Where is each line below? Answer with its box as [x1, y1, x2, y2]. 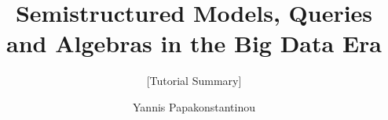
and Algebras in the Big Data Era [6, 27, 382, 59]
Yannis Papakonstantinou [133, 98, 255, 115]
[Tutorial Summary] [146, 72, 242, 89]
